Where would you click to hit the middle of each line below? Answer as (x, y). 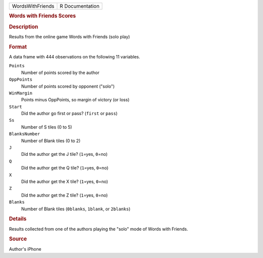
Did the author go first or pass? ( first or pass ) (69, 113)
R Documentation (80, 6)
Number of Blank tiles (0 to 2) (51, 141)
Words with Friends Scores (43, 16)
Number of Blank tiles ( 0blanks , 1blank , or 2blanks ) (76, 209)
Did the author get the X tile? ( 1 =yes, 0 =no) (65, 182)
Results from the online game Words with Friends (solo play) (69, 37)
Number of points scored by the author (60, 73)
